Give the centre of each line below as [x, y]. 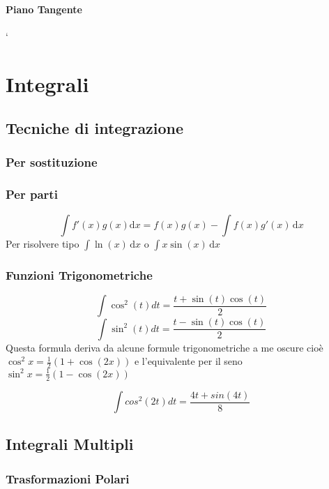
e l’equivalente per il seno [188, 361]
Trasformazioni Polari [68, 478]
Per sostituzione [52, 162]
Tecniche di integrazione [95, 128]
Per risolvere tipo [43, 243]
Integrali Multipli [70, 444]
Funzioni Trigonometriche [79, 274]
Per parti [32, 194]
